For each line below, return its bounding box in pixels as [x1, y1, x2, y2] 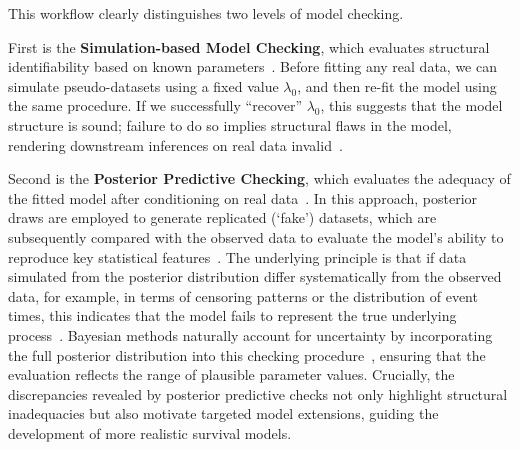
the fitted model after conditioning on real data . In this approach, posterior [8, 187, 478, 208]
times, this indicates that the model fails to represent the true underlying [8, 305, 457, 326]
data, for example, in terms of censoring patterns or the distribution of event [8, 285, 478, 306]
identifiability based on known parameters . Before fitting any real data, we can [8, 56, 497, 77]
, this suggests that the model [320, 95, 503, 116]
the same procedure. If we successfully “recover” [8, 95, 303, 116]
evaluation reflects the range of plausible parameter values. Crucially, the [8, 364, 455, 385]
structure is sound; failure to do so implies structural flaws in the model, [8, 114, 452, 135]
